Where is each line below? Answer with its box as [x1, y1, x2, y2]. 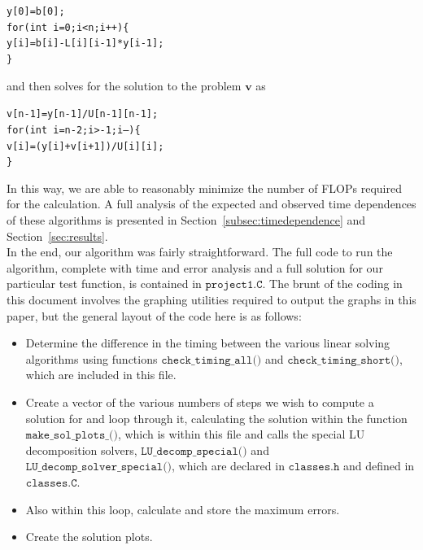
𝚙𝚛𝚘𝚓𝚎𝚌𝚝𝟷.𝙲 [205, 279, 263, 291]
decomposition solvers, [25, 441, 137, 458]
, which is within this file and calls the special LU [117, 426, 365, 443]
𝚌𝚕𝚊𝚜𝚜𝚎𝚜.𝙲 [25, 477, 77, 489]
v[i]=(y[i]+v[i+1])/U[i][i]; [7, 140, 164, 152]
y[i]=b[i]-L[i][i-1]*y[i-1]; [7, 37, 164, 50]
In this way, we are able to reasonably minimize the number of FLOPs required [7, 179, 402, 196]
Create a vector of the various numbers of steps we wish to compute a [25, 393, 374, 410]
